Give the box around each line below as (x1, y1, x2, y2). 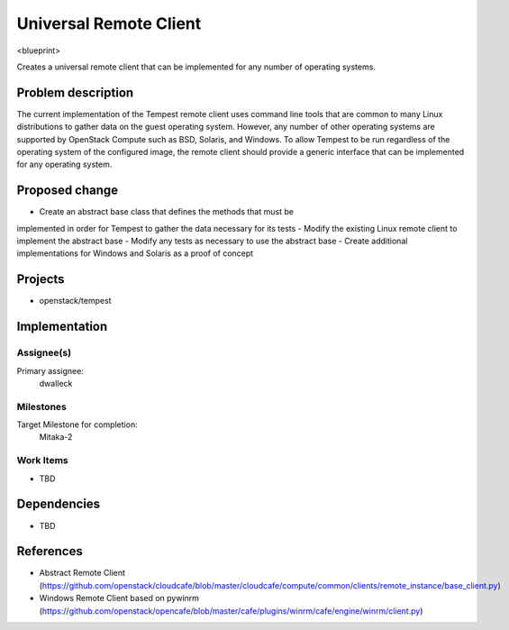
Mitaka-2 (39, 432, 73, 443)
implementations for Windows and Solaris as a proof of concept (16, 248, 254, 259)
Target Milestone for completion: (16, 419, 139, 430)
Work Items (16, 454, 68, 467)
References (16, 543, 83, 559)
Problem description (16, 85, 134, 100)
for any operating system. (16, 159, 113, 170)
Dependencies (16, 497, 101, 512)
